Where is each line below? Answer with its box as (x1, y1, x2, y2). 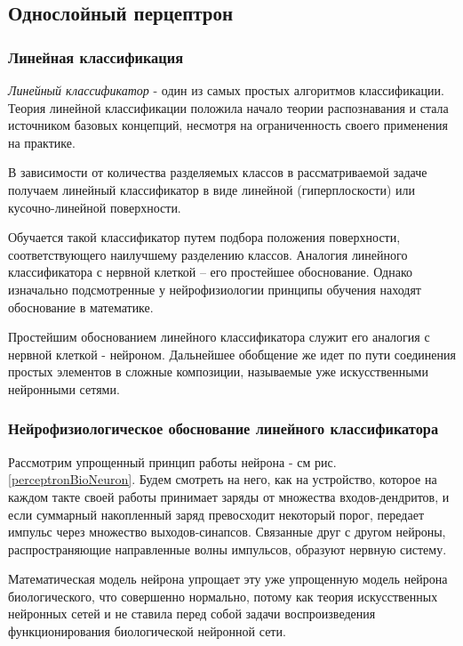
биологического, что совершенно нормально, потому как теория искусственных (8, 586, 438, 605)
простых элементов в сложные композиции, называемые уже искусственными (8, 362, 428, 381)
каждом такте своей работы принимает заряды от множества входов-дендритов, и (8, 487, 450, 505)
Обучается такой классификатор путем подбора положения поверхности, (8, 228, 401, 246)
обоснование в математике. (8, 297, 154, 316)
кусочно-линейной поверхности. (8, 198, 181, 216)
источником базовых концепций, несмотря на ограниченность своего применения (8, 116, 448, 134)
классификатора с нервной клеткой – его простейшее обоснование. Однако (8, 262, 413, 281)
